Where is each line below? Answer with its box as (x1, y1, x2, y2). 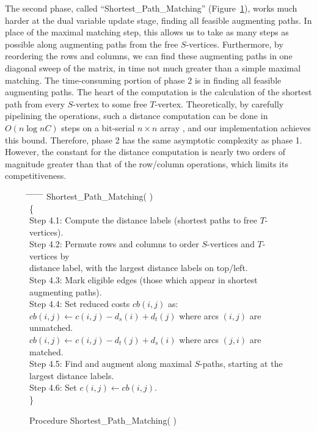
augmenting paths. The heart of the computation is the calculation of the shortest (5, 85, 312, 98)
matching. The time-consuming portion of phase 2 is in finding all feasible (5, 73, 282, 86)
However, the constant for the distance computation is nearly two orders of (5, 145, 285, 158)
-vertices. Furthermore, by (186, 37, 283, 50)
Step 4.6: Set (29, 381, 77, 394)
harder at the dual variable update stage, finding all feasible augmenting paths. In (5, 13, 312, 26)
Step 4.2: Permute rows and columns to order (29, 237, 199, 250)
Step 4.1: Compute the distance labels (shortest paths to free (29, 214, 258, 226)
